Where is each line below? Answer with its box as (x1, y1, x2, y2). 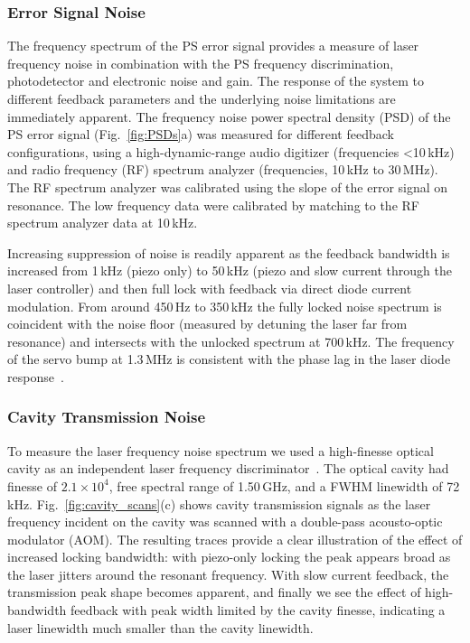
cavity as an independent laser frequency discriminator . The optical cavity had (7, 459, 449, 478)
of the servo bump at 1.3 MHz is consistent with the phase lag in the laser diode (7, 349, 451, 368)
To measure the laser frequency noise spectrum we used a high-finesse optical (7, 441, 434, 460)
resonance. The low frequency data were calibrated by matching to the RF (7, 195, 419, 214)
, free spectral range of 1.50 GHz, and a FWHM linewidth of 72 (108, 476, 460, 495)
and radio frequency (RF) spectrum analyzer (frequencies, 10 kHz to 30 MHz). (7, 160, 438, 179)
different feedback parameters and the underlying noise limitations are (7, 89, 396, 107)
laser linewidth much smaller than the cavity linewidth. (7, 618, 314, 637)
